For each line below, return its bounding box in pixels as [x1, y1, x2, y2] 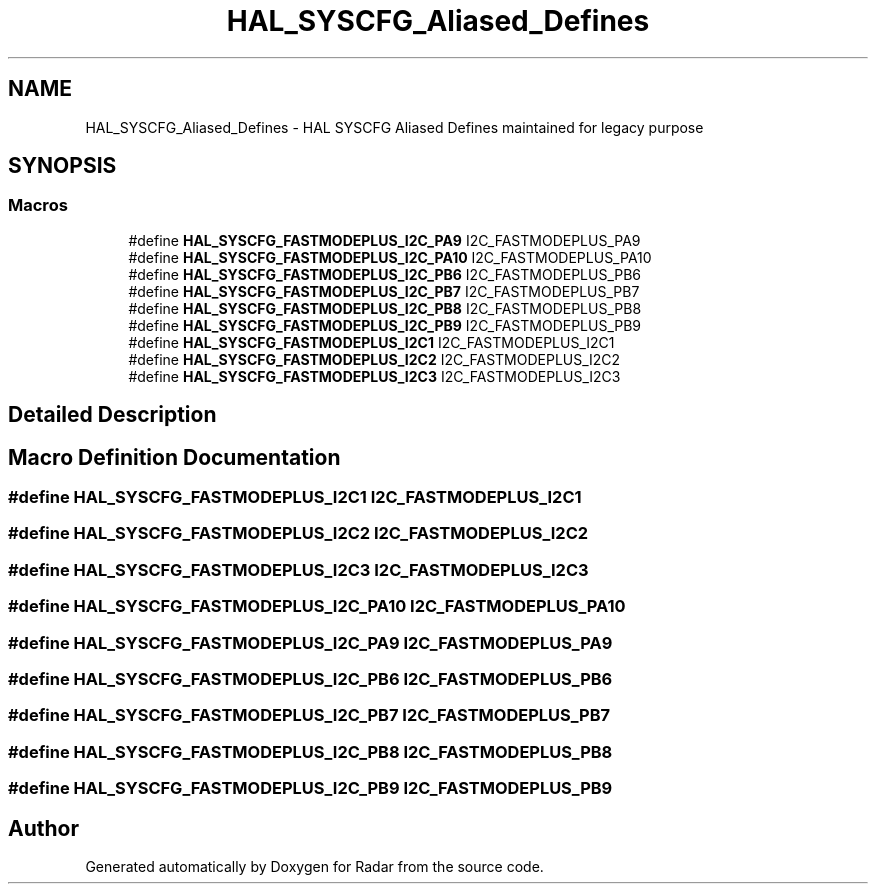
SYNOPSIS [8, 153, 117, 179]
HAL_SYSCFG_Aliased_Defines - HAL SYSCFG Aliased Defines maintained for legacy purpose [85, 118, 704, 136]
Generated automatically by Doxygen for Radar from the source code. [85, 857, 544, 875]
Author [8, 815, 79, 841]
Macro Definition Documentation [8, 444, 341, 470]
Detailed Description [8, 402, 217, 428]
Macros [8, 195, 68, 216]
